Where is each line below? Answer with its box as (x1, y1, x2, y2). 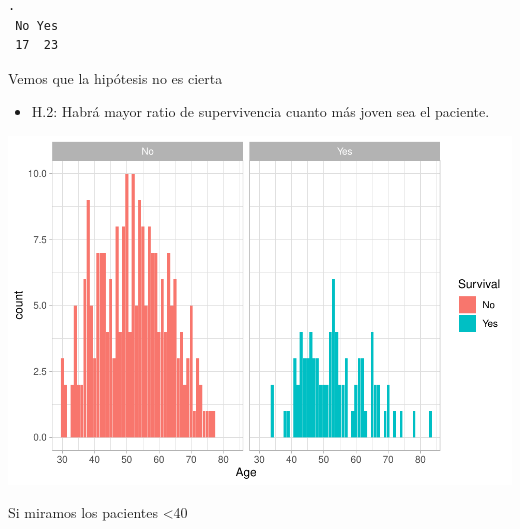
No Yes (15, 18, 59, 33)
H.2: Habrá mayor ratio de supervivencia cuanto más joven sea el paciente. (31, 101, 490, 122)
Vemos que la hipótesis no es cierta (8, 67, 223, 88)
